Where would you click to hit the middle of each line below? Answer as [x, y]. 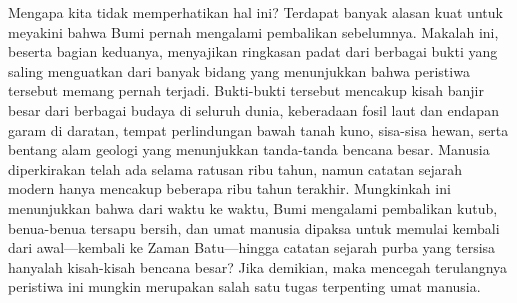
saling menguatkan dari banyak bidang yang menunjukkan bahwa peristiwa [239, 70]
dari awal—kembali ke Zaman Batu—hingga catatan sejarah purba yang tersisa [252, 247]
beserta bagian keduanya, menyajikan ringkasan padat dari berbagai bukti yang [253, 51]
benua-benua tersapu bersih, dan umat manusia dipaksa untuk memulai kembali [254, 227]
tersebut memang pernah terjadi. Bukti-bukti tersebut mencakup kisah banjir [246, 90]
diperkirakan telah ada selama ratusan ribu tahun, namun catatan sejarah [235, 168]
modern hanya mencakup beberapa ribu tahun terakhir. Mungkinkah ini [229, 188]
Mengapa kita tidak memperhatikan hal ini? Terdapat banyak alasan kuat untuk [255, 12]
